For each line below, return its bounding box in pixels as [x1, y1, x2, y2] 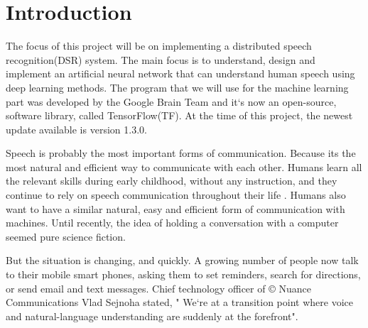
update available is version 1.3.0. [6, 121, 147, 136]
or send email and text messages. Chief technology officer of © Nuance [6, 280, 311, 295]
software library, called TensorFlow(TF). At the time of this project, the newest [6, 108, 353, 123]
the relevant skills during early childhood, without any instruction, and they [6, 173, 337, 188]
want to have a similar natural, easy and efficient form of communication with [6, 201, 345, 216]
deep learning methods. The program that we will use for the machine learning [6, 80, 349, 94]
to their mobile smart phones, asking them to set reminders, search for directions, [6, 267, 361, 282]
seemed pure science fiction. [6, 229, 126, 244]
